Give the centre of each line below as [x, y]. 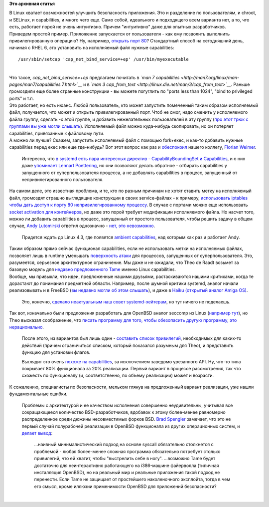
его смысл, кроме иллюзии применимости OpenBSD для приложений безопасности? [125, 486]
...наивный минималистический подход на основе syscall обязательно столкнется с [124, 445]
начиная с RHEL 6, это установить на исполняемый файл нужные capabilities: [92, 48]
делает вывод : [37, 433]
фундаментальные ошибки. [38, 394]
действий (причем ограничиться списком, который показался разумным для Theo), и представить [128, 345]
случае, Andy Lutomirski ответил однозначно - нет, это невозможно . [82, 226]
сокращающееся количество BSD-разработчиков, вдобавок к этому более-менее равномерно [124, 412]
